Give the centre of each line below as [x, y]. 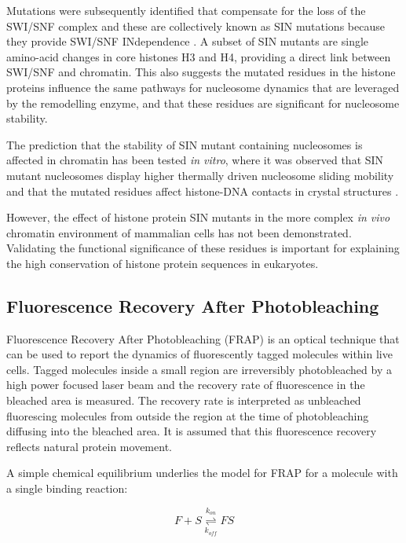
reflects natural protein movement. [89, 446]
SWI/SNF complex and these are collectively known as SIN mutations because [196, 26]
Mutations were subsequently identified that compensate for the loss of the [186, 10]
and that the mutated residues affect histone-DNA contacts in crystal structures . [203, 191]
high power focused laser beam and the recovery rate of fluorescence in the [186, 385]
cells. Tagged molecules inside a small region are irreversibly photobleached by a [199, 369]
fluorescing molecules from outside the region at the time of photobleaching [188, 415]
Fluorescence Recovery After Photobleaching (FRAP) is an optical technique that [203, 338]
